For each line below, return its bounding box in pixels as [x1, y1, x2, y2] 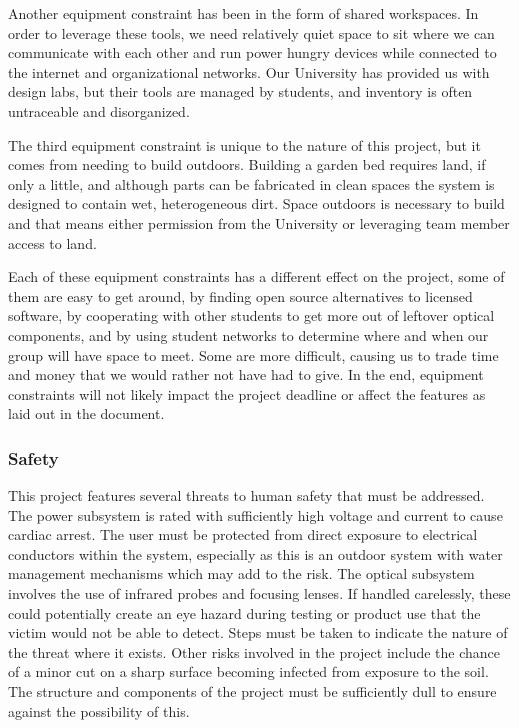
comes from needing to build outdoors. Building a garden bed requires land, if [8, 154, 486, 175]
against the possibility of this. [8, 700, 190, 721]
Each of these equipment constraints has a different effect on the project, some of [8, 266, 505, 287]
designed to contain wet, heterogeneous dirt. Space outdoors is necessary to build [8, 193, 505, 214]
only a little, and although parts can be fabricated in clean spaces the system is [8, 173, 495, 194]
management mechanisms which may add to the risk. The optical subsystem [8, 563, 475, 584]
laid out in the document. [8, 403, 165, 424]
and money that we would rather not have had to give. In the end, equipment [8, 364, 484, 385]
